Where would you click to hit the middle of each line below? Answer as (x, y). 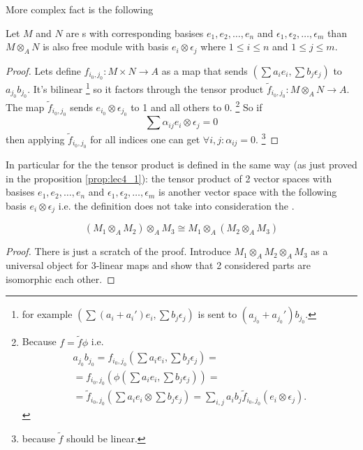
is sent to (217, 314)
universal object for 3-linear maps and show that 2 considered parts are (158, 265)
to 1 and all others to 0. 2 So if (197, 106)
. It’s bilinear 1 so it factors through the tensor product (146, 88)
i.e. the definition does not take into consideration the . (176, 206)
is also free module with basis (106, 46)
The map (25, 107)
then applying (35, 139)
